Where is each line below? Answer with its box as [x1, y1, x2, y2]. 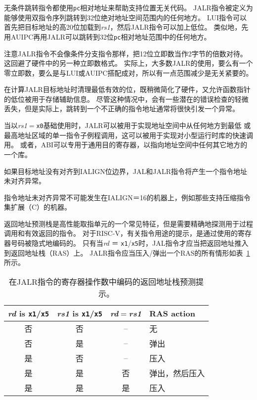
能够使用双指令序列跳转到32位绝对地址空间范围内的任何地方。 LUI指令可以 [4, 12, 247, 22]
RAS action [149, 307, 196, 319]
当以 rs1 [4, 120, 27, 131]
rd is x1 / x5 [8, 307, 49, 319]
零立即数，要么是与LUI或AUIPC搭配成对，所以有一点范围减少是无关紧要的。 [4, 67, 253, 78]
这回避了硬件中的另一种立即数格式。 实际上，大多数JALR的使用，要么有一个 [4, 58, 253, 68]
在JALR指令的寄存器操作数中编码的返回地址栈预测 [9, 275, 196, 287]
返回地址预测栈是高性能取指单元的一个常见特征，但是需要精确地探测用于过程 [4, 218, 253, 228]
